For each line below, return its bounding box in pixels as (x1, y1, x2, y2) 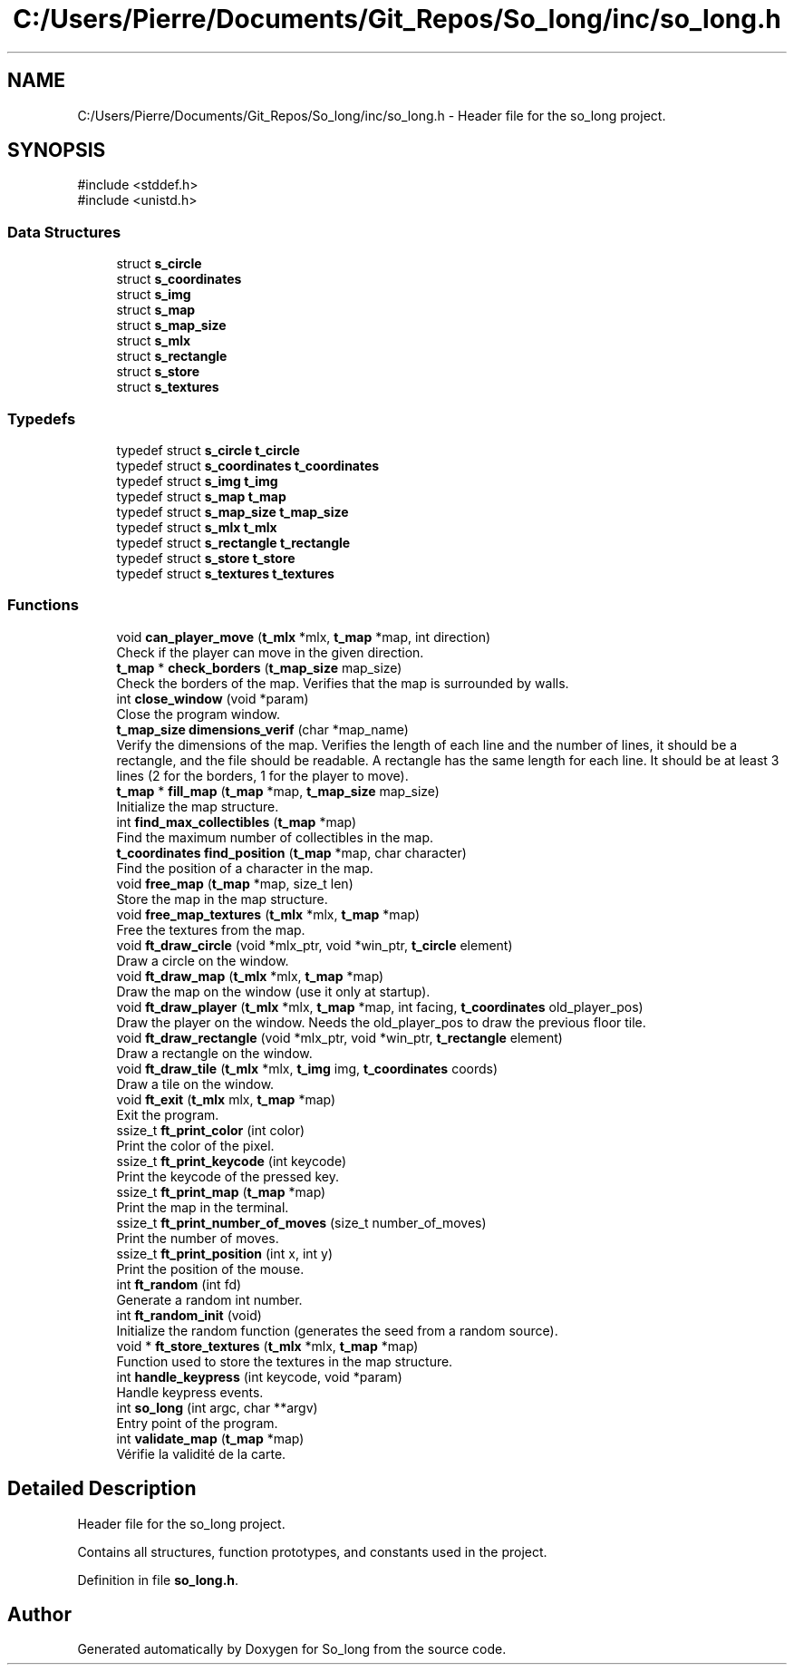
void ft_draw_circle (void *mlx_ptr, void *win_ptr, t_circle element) (116, 937, 513, 953)
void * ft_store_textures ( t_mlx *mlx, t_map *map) (116, 1337, 419, 1354)
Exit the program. (116, 1106, 219, 1123)
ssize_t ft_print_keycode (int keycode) (116, 1152, 347, 1169)
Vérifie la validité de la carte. (116, 1445, 286, 1462)
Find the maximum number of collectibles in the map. (116, 829, 434, 845)
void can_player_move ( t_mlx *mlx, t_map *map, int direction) (116, 628, 491, 645)
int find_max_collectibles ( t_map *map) (116, 813, 357, 830)
